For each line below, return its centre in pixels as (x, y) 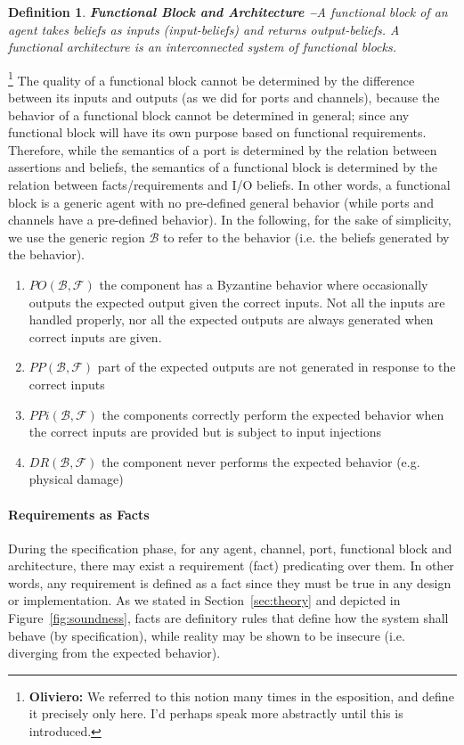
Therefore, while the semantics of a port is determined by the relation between (223, 149)
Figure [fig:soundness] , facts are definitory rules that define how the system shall (228, 618)
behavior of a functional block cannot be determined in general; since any (209, 115)
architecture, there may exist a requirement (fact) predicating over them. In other (231, 565)
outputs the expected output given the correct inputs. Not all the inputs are (237, 302)
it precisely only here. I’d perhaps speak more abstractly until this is (216, 713)
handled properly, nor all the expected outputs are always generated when (231, 319)
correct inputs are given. (95, 336)
